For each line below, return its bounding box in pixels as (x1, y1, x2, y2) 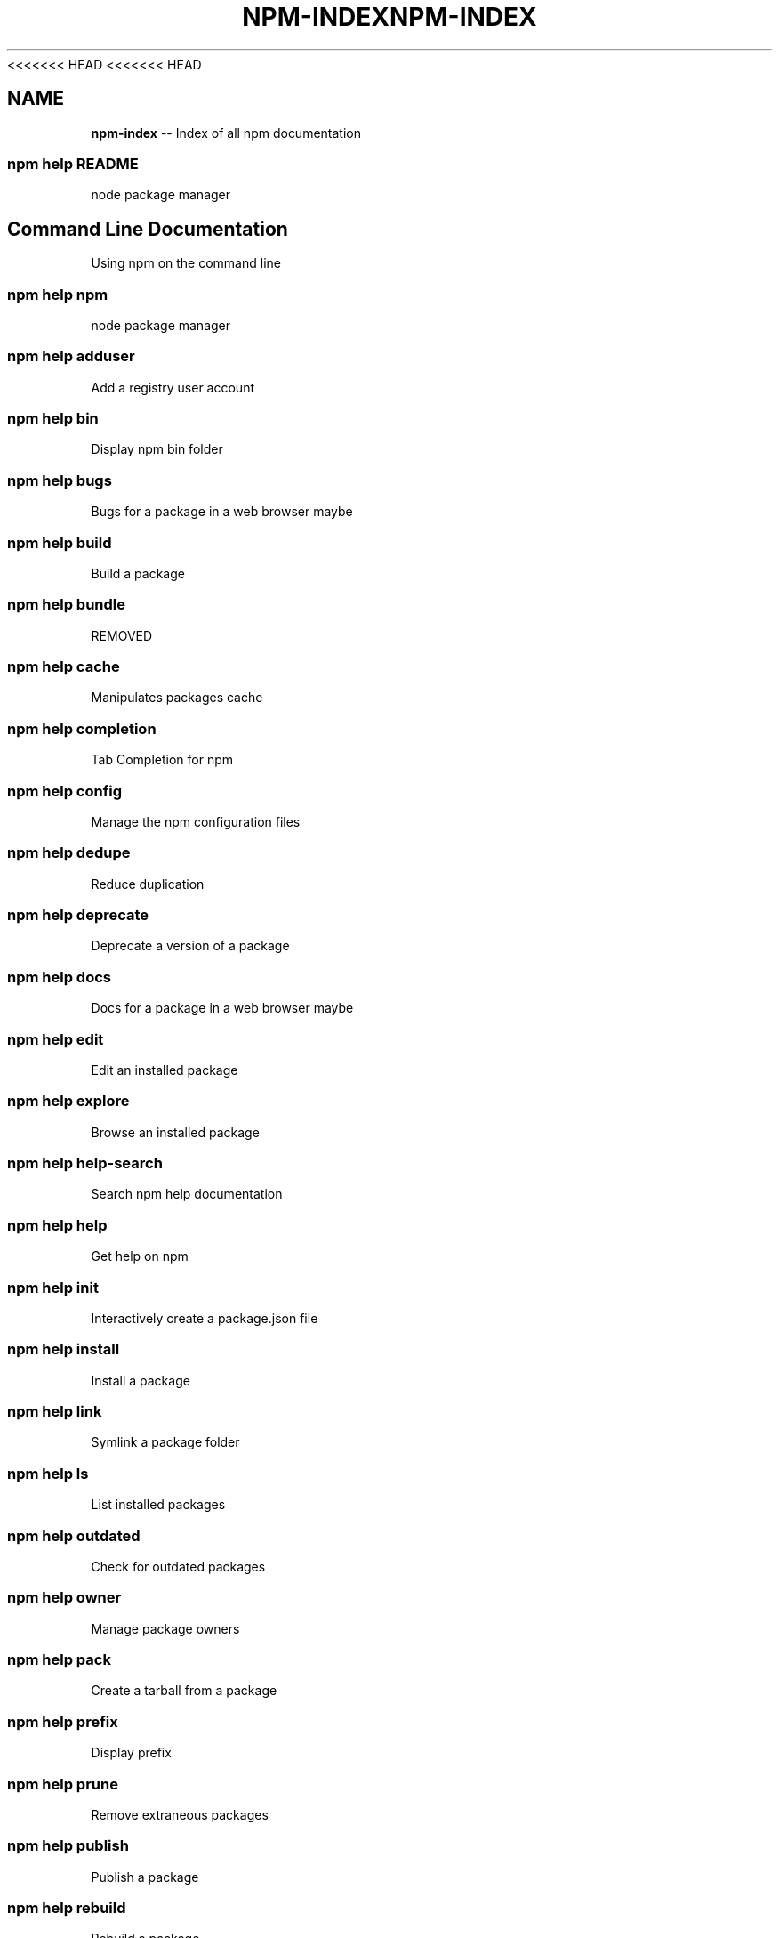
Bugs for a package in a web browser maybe (91, 504, 353, 520)
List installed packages (91, 1497, 226, 1513)
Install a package (91, 1372, 190, 1388)
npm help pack (7, 1651, 111, 1669)
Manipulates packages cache (91, 690, 263, 706)
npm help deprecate (7, 906, 149, 925)
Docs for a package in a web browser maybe (91, 1000, 354, 1016)
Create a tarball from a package (91, 1683, 277, 1699)
